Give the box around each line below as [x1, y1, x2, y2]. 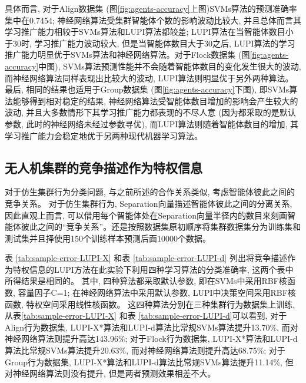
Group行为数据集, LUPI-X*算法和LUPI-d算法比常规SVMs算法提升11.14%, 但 [5, 355, 294, 368]
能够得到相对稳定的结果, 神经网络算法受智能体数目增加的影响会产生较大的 [12, 94, 298, 107]
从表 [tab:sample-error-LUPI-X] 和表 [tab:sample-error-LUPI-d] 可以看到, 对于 [5, 309, 287, 322]
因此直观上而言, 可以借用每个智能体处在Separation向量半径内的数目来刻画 [5, 209, 287, 221]
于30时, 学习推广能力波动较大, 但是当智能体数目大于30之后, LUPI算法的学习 [5, 37, 295, 49]
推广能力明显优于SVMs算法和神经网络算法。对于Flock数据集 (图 [5, 48, 250, 61]
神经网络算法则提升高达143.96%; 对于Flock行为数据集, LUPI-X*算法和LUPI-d [5, 332, 298, 345]
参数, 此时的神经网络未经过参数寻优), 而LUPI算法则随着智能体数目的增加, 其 [5, 117, 298, 130]
